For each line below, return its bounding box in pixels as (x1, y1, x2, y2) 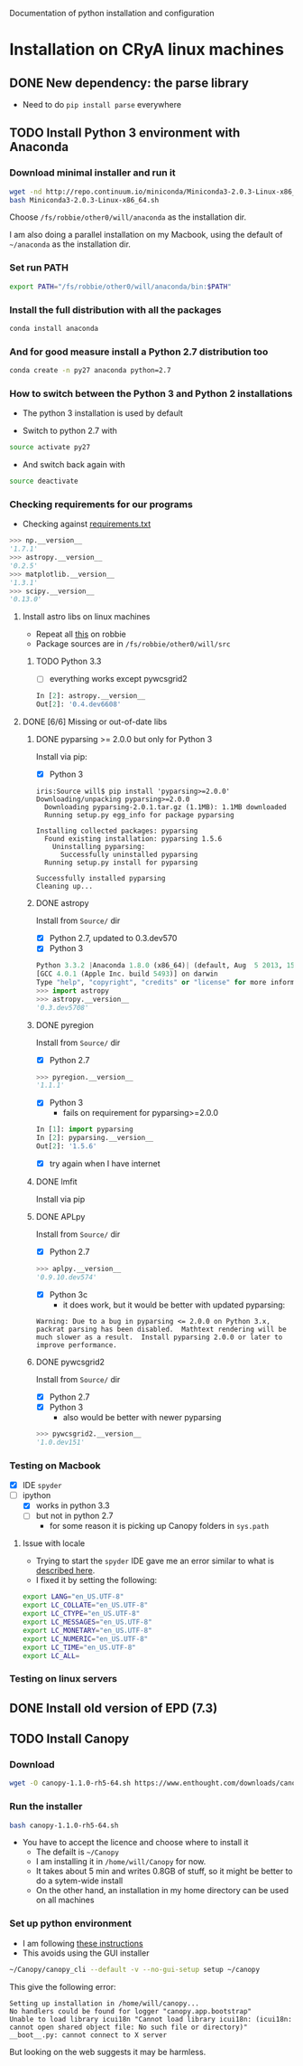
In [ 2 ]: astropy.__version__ (35, 692, 146, 701)
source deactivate (9, 476, 78, 486)
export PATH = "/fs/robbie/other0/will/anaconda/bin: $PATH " (9, 282, 232, 291)
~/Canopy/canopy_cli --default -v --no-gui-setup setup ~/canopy (9, 1965, 260, 1974)
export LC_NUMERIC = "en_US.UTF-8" (22, 1634, 149, 1644)
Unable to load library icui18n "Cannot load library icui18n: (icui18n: (9, 2014, 293, 2024)
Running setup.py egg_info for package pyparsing (43, 811, 234, 820)
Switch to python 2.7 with (22, 425, 117, 437)
